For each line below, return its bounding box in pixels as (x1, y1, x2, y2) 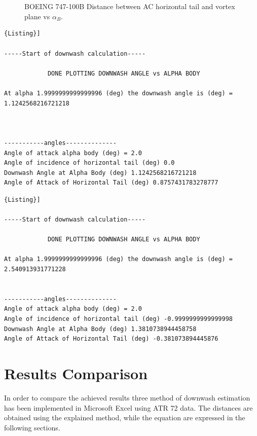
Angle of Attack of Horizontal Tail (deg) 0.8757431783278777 (4, 179, 218, 187)
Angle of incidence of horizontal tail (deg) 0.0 (4, 159, 175, 167)
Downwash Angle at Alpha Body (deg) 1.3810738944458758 (4, 325, 197, 333)
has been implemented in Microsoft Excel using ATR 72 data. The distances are (4, 402, 253, 413)
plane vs (24, 11, 50, 21)
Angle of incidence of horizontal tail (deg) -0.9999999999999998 (4, 315, 233, 322)
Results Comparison (4, 362, 148, 383)
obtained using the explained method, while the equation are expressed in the (4, 412, 245, 423)
